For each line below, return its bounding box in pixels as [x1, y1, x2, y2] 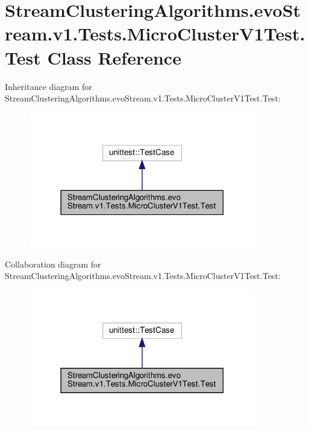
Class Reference [47, 45, 181, 69]
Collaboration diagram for [5, 257, 101, 270]
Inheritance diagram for [5, 80, 92, 92]
